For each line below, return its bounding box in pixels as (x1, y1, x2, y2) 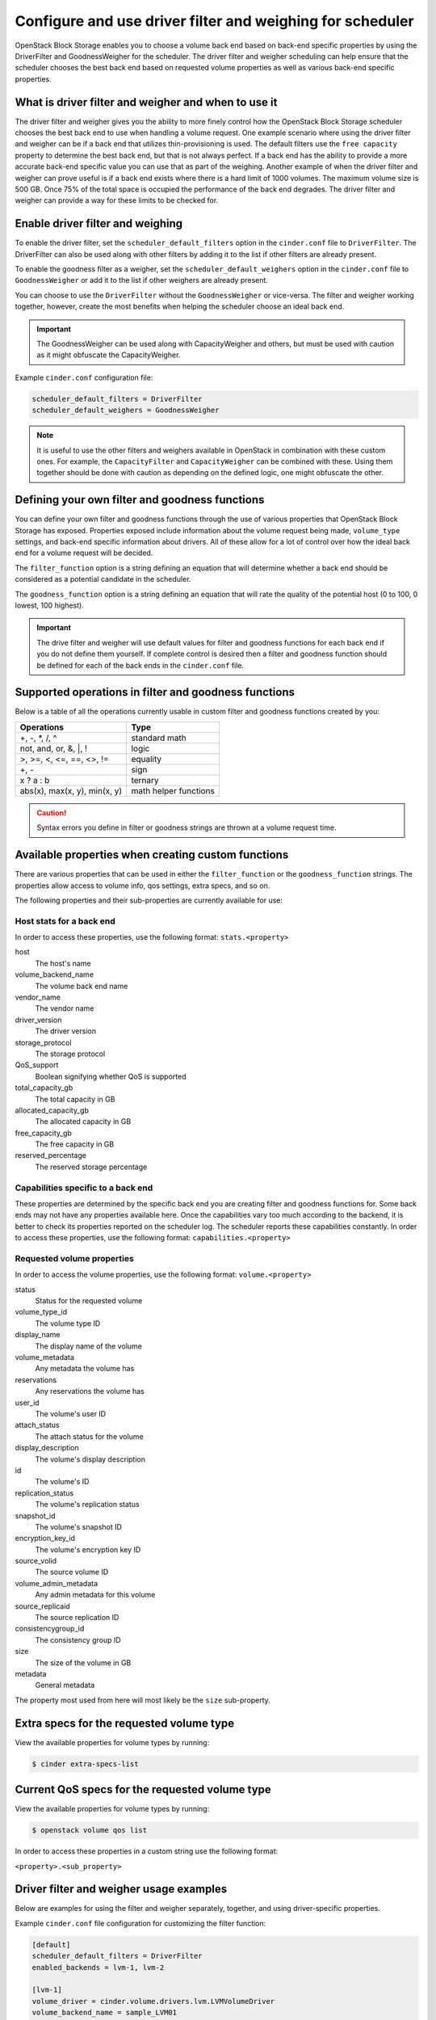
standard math (131, 732, 187, 743)
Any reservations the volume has (35, 1387, 145, 1396)
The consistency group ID (35, 1635, 121, 1644)
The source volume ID (35, 1568, 109, 1577)
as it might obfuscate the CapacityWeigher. (36, 350, 181, 360)
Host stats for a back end (15, 915, 116, 927)
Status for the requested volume (35, 1296, 143, 1306)
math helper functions (131, 785, 216, 796)
